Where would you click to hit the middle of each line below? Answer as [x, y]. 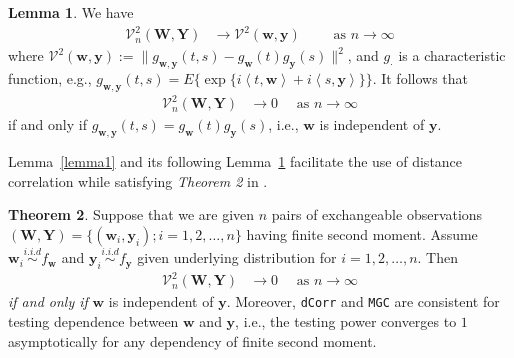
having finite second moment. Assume [362, 233]
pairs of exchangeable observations [377, 214]
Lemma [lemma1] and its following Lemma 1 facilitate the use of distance [235, 161]
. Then [438, 257]
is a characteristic [452, 55]
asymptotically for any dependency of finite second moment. [192, 340]
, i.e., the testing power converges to [346, 321]
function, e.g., [50, 77]
